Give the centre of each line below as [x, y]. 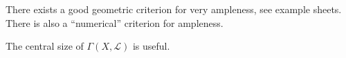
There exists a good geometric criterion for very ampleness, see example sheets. [174, 9]
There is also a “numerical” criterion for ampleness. [115, 22]
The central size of [45, 46]
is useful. [151, 46]
